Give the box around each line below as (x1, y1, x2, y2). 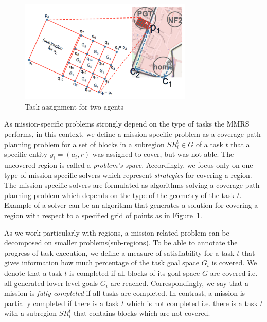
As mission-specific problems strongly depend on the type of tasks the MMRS (4, 118, 250, 129)
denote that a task (4, 267, 62, 278)
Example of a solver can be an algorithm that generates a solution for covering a (4, 200, 258, 210)
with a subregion (4, 308, 57, 318)
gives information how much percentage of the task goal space (4, 257, 200, 268)
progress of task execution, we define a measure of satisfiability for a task (4, 247, 235, 258)
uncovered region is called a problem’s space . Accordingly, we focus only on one (4, 159, 253, 170)
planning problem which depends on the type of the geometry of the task (4, 189, 235, 200)
